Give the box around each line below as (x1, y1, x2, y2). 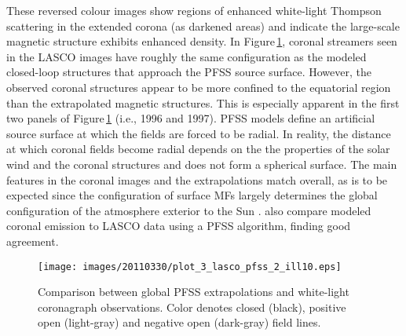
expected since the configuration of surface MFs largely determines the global (6, 187, 378, 203)
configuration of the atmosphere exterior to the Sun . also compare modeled (6, 202, 371, 218)
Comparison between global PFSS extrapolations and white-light (38, 283, 349, 300)
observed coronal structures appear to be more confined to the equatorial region (6, 79, 391, 95)
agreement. (6, 232, 59, 249)
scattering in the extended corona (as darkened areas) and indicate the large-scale (6, 17, 400, 34)
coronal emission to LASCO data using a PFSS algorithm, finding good (6, 217, 351, 234)
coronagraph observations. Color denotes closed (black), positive (38, 298, 346, 315)
